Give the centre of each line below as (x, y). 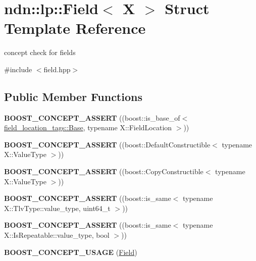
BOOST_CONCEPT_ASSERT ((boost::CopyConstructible (104, 171)
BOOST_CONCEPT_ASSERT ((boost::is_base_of (92, 117)
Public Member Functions (73, 96)
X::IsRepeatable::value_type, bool (57, 235)
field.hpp (57, 69)
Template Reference (75, 28)
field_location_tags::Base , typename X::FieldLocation (88, 127)
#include (18, 69)
